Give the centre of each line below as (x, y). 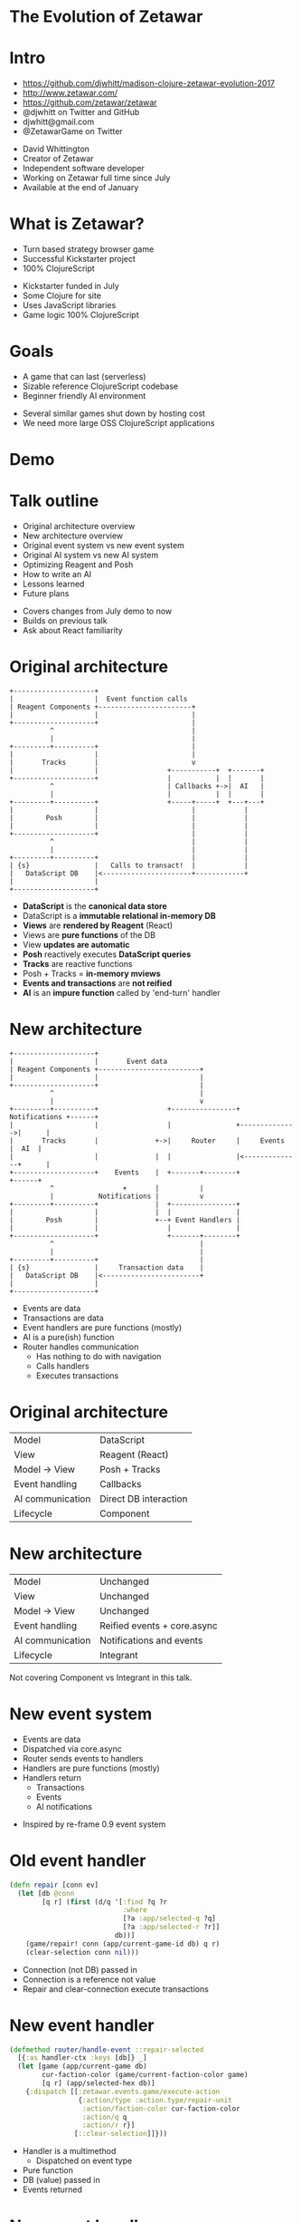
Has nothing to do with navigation (99, 1356)
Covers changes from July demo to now (97, 611)
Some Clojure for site (62, 295)
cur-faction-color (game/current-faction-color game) (145, 2075)
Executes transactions (77, 1376)
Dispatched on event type (84, 2161)
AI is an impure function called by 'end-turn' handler (122, 993)
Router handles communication (80, 1347)
